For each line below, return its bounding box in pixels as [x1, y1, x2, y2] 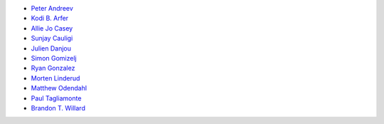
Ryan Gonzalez [31, 64, 75, 73]
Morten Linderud [31, 73, 80, 82]
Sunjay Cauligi [31, 34, 73, 43]
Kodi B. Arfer [31, 14, 69, 23]
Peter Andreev [31, 4, 74, 12]
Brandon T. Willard [31, 103, 85, 112]
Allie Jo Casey [31, 24, 73, 32]
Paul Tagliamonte [31, 93, 82, 103]
